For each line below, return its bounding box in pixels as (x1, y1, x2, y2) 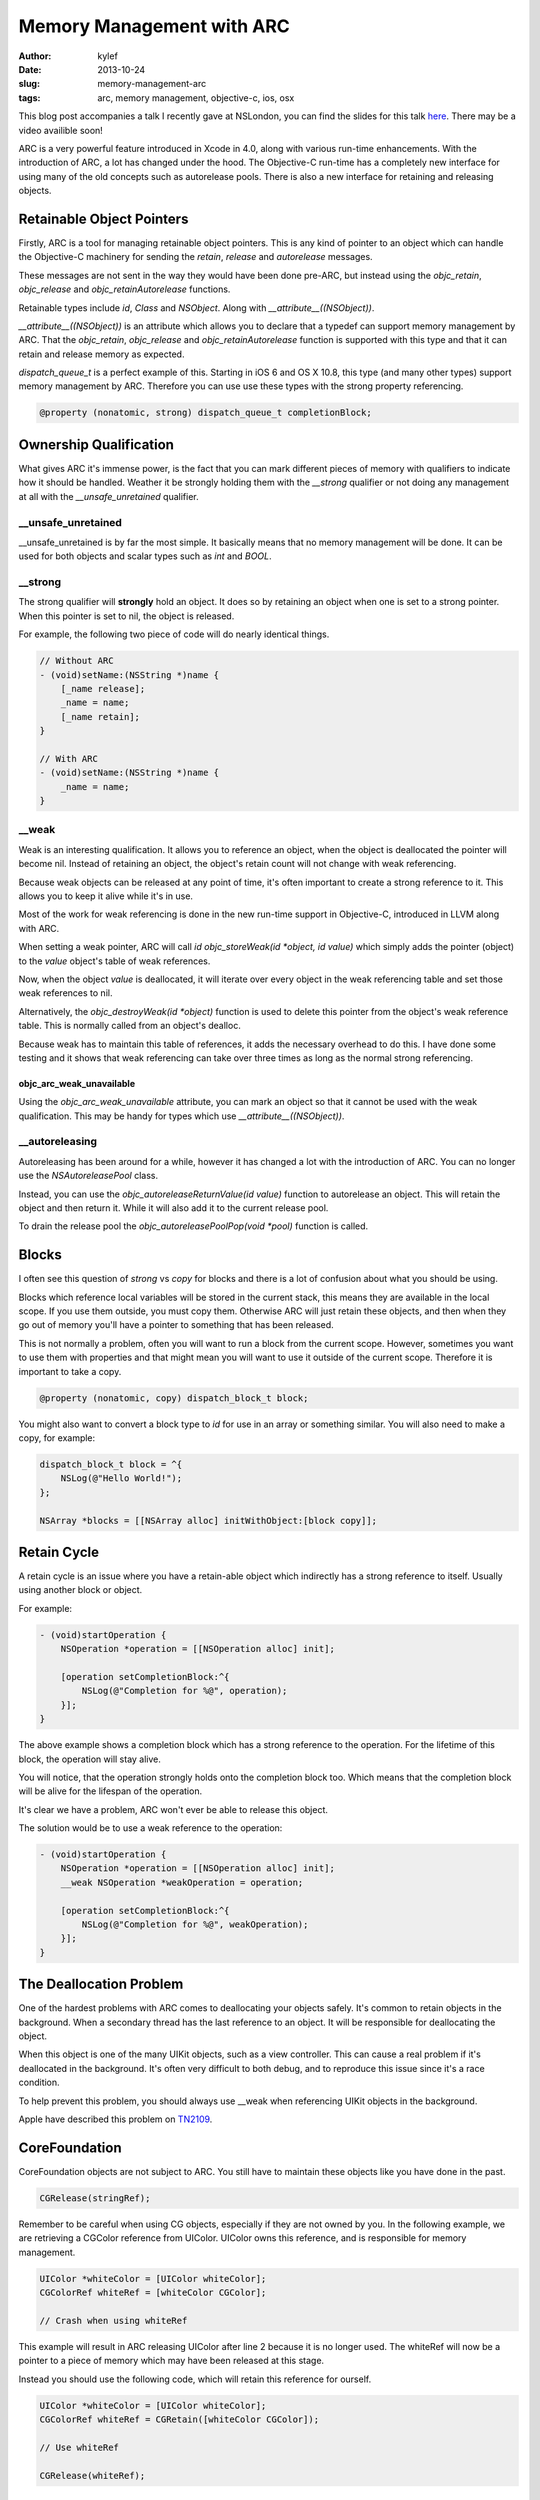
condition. (18, 2076, 60, 2089)
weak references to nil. (18, 987, 113, 999)
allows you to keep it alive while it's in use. (18, 890, 194, 902)
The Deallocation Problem (18, 1976, 184, 1993)
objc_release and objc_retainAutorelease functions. (18, 283, 231, 295)
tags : (18, 91, 41, 104)
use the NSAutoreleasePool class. (18, 1170, 159, 1182)
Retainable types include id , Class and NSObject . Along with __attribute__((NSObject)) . (18, 301, 375, 314)
